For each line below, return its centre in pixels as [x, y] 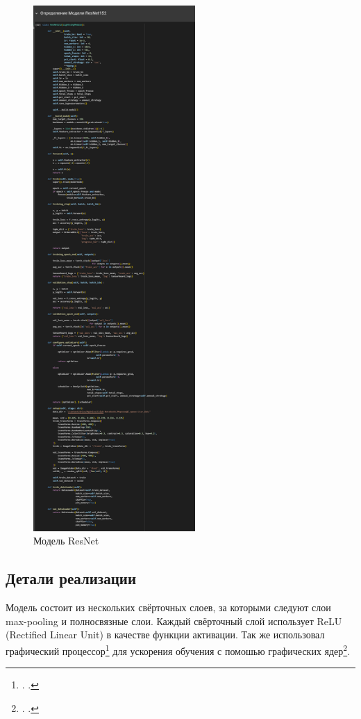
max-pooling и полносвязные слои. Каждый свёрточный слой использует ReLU [174, 621]
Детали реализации [71, 578]
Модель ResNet [66, 541]
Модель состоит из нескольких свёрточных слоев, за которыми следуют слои [168, 607]
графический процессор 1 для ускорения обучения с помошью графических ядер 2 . [178, 650]
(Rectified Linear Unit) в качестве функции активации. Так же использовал [165, 635]
